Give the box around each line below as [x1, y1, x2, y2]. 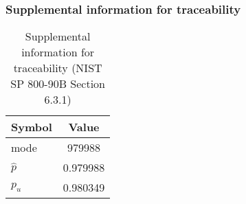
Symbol [11, 119, 52, 135]
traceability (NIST [13, 60, 102, 76]
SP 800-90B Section [10, 76, 106, 92]
